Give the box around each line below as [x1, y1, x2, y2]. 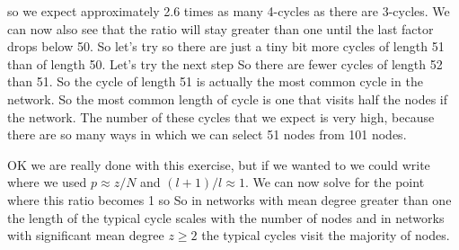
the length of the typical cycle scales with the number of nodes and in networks [7, 208, 445, 227]
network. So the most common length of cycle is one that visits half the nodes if [7, 89, 447, 108]
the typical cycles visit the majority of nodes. [201, 226, 450, 245]
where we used [7, 173, 87, 192]
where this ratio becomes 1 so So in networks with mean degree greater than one [7, 190, 452, 209]
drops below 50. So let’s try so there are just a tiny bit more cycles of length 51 [7, 37, 445, 56]
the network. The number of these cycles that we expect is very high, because [7, 107, 435, 126]
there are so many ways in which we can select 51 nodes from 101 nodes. [7, 125, 407, 144]
